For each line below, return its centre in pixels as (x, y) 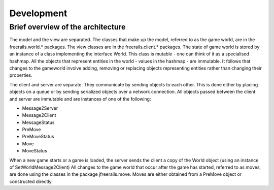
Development (38, 13)
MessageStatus (38, 122)
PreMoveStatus (38, 137)
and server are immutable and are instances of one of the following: (80, 99)
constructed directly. (31, 181)
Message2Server (40, 108)
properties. (21, 75)
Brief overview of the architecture (67, 27)
